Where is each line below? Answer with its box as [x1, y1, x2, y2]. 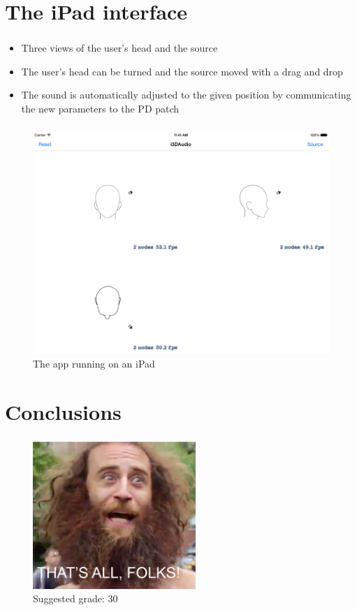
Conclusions [5, 397, 122, 426]
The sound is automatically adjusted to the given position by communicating [21, 87, 351, 102]
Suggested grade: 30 [33, 591, 118, 606]
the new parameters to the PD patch [21, 101, 180, 116]
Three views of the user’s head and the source [21, 41, 218, 55]
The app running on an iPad [33, 356, 155, 371]
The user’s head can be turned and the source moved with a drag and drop [21, 64, 343, 78]
